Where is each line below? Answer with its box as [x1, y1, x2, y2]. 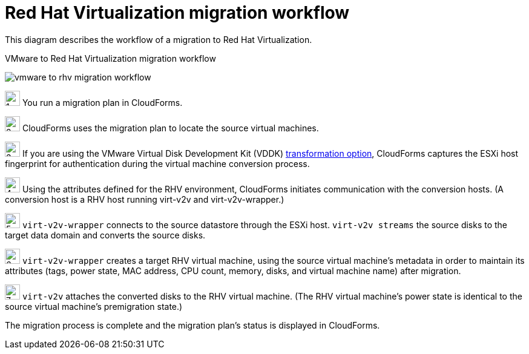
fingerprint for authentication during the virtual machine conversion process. [5, 158, 310, 169]
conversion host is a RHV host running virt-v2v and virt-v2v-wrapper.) [5, 194, 284, 205]
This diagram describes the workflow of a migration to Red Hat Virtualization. [5, 34, 312, 45]
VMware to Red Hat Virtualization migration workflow [5, 53, 216, 64]
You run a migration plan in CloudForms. [22, 97, 183, 108]
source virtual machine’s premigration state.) [5, 301, 183, 312]
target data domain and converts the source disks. [5, 229, 206, 240]
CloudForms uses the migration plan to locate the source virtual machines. [22, 122, 319, 133]
